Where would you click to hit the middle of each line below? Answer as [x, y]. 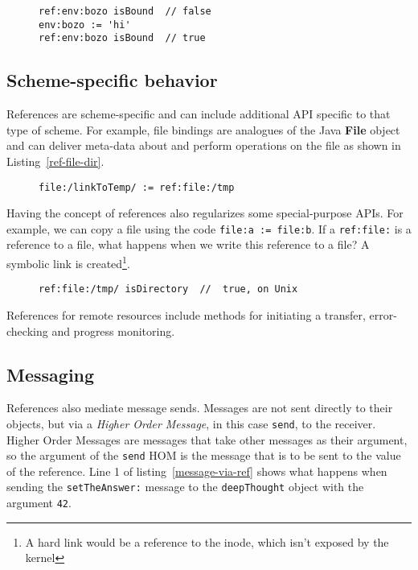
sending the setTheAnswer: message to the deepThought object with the [185, 487]
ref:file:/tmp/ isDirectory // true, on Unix [168, 289]
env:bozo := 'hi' [85, 25]
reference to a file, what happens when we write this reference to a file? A [188, 244]
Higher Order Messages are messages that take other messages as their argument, [207, 439]
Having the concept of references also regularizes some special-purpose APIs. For [205, 213]
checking [27, 330]
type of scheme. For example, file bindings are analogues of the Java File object [203, 129]
